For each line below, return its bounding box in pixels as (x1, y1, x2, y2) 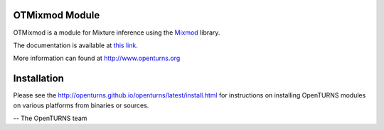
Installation (13, 73, 64, 85)
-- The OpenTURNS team (13, 114, 87, 122)
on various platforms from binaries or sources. (13, 101, 149, 110)
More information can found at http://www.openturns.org (13, 54, 181, 63)
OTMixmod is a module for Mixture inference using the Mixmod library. (13, 28, 220, 37)
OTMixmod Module (13, 9, 100, 21)
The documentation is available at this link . (13, 41, 138, 49)
